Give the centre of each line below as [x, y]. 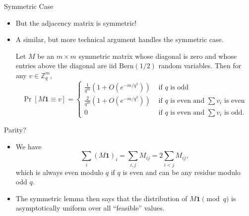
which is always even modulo [60, 172]
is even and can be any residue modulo [182, 172]
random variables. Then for [200, 65]
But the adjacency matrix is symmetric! [76, 22]
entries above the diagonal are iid [66, 65]
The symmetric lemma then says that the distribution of [101, 198]
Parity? [15, 130]
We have [29, 146]
